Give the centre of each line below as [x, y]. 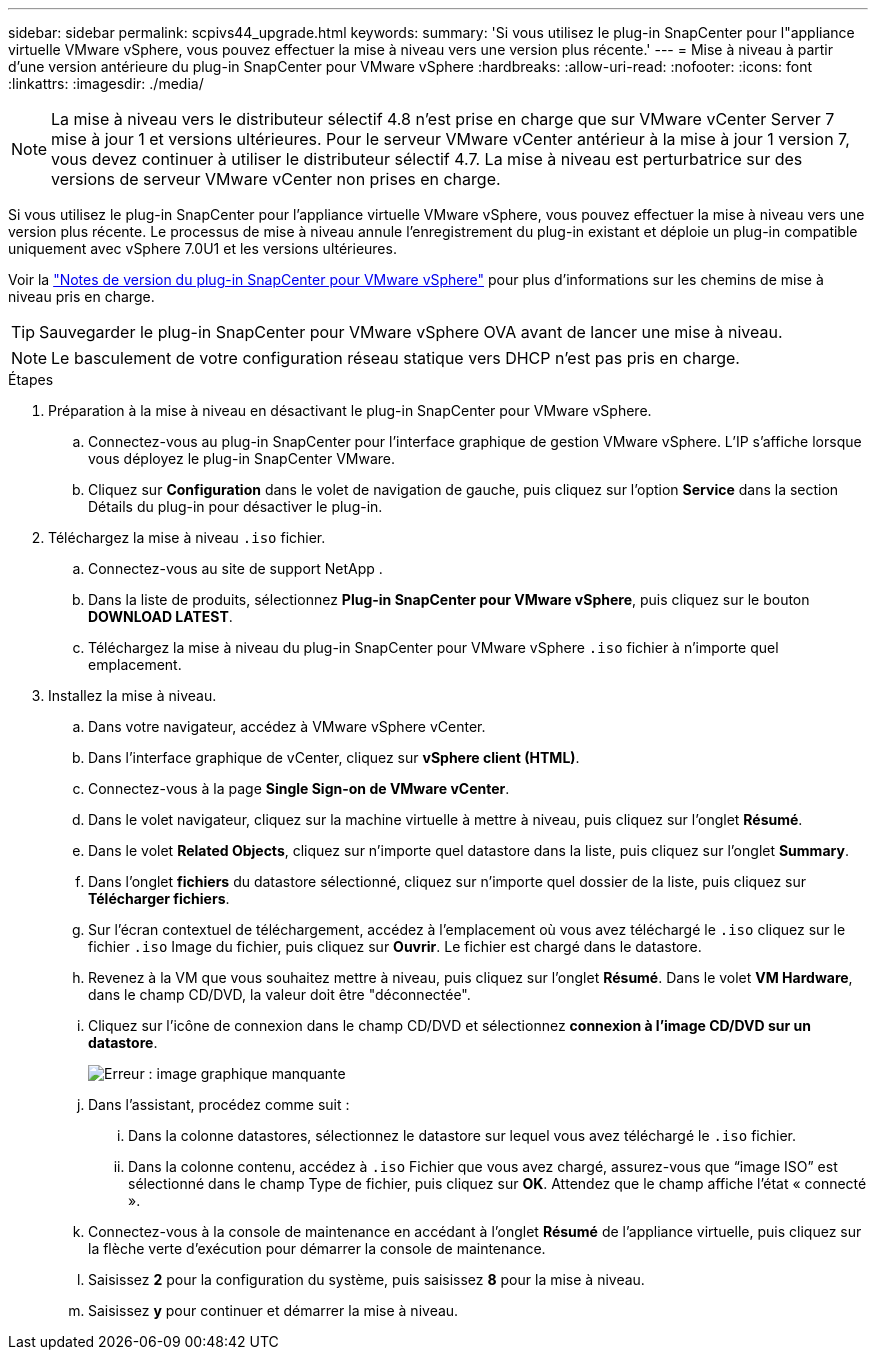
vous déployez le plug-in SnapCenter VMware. [242, 458]
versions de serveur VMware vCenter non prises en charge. [276, 179]
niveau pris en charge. [81, 296]
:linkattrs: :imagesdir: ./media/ [106, 83]
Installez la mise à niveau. [132, 695]
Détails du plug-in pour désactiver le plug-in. [235, 506]
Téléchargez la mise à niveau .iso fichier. [187, 537]
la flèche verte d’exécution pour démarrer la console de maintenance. [317, 1248]
